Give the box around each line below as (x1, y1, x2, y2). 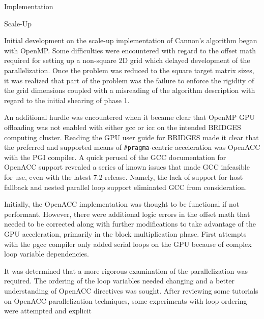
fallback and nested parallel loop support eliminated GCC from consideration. (4, 181, 247, 192)
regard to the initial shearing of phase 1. (4, 94, 130, 105)
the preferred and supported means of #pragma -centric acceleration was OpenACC (4, 142, 260, 152)
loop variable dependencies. (4, 248, 89, 259)
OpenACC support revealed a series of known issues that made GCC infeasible (4, 162, 250, 172)
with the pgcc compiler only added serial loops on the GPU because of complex (4, 238, 252, 249)
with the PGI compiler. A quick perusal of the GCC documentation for (4, 151, 226, 162)
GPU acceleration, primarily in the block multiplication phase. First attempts (4, 228, 247, 239)
